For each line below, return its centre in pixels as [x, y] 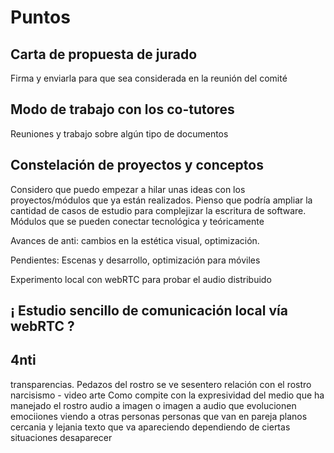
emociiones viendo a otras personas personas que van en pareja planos [159, 416]
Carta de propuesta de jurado [104, 54]
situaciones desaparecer [61, 437]
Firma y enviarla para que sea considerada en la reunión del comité [149, 78]
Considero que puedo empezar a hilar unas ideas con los [128, 189]
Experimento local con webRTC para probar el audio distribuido [141, 279]
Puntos [40, 17]
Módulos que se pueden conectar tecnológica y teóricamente [137, 221]
